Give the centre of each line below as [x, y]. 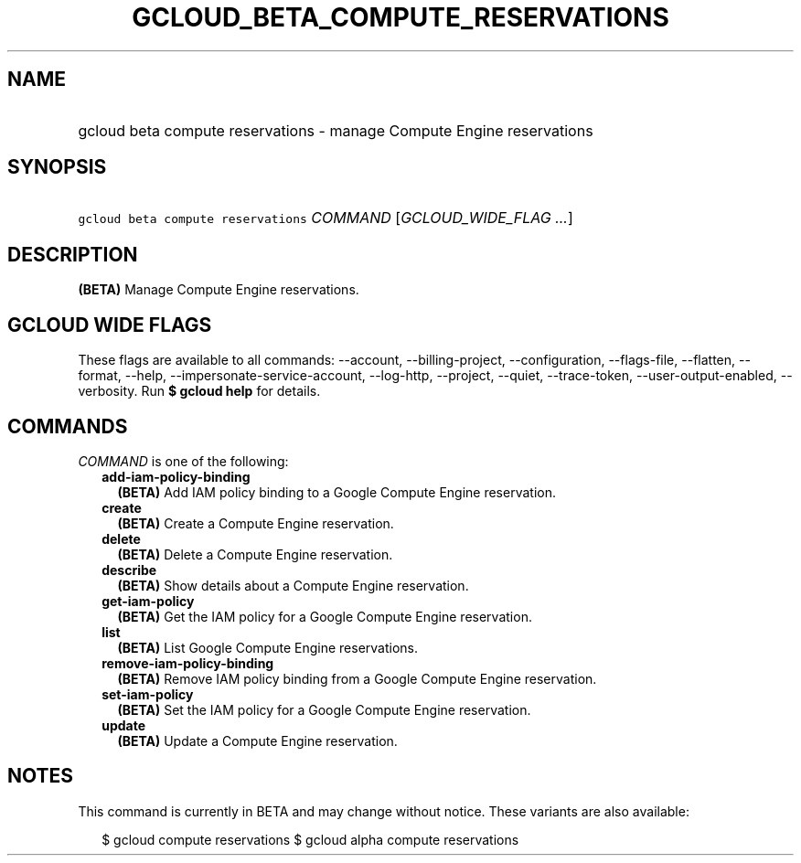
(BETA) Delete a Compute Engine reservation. [255, 554]
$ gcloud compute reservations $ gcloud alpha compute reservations [310, 839]
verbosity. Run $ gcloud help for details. [199, 391]
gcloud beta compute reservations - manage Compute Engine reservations [336, 130]
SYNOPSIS [57, 167]
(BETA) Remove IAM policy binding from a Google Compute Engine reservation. [357, 678]
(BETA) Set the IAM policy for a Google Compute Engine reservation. [324, 709]
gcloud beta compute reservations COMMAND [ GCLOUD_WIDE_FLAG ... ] [326, 218]
